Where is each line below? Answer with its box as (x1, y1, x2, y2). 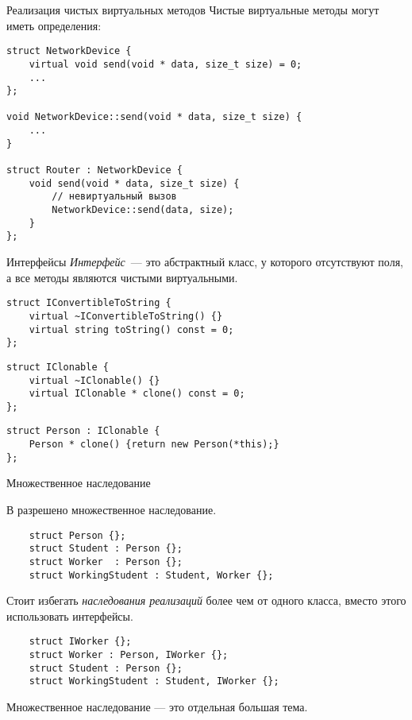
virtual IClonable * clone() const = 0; (29, 388, 245, 400)
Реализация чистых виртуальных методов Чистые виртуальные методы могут (6, 2, 379, 17)
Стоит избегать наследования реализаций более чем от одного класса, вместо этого (6, 592, 406, 609)
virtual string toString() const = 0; (29, 323, 234, 335)
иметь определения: (6, 17, 102, 33)
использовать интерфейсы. (6, 607, 133, 624)
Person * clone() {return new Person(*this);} (29, 439, 279, 451)
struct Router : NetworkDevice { (6, 165, 183, 176)
